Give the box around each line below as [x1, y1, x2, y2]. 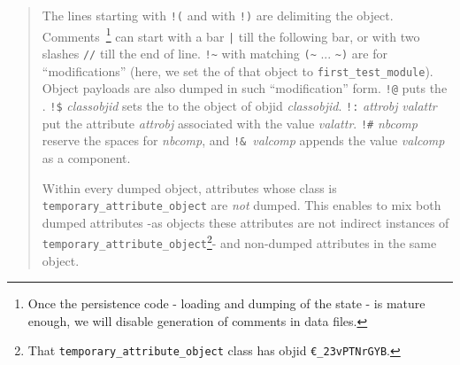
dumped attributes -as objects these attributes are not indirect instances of [42, 213, 449, 231]
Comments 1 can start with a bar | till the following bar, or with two [42, 24, 420, 45]
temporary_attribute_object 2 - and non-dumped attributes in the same [42, 231, 437, 252]
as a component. [42, 148, 131, 167]
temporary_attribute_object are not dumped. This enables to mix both [42, 196, 441, 214]
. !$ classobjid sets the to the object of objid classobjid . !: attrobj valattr [42, 96, 437, 114]
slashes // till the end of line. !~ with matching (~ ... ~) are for [42, 43, 387, 62]
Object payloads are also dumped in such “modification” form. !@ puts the [42, 79, 448, 97]
